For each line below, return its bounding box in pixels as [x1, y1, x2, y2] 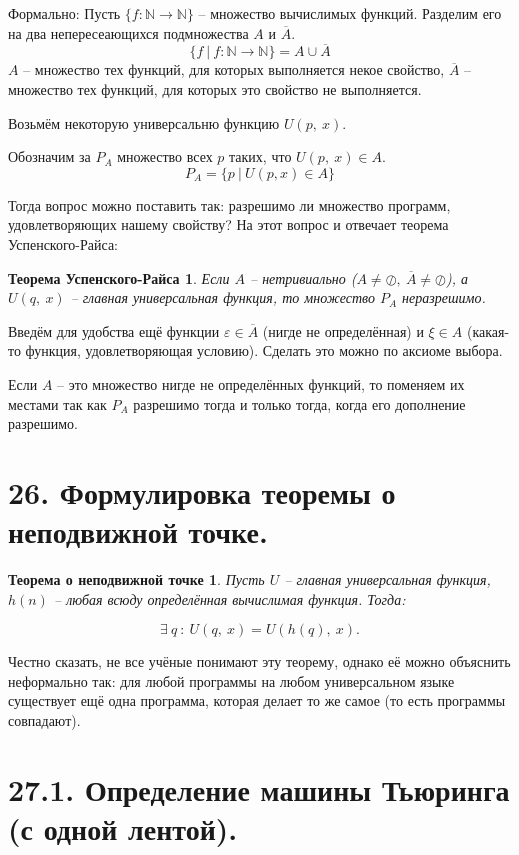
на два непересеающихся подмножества [8, 22, 249, 43]
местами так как [8, 393, 107, 414]
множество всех [117, 146, 213, 167]
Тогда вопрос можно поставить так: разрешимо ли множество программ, [8, 194, 451, 215]
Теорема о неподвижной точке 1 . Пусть [8, 569, 265, 590]
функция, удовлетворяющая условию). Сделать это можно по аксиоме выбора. [25, 340, 503, 361]
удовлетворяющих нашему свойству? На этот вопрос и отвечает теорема [8, 214, 449, 235]
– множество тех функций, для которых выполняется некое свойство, [23, 59, 445, 80]
